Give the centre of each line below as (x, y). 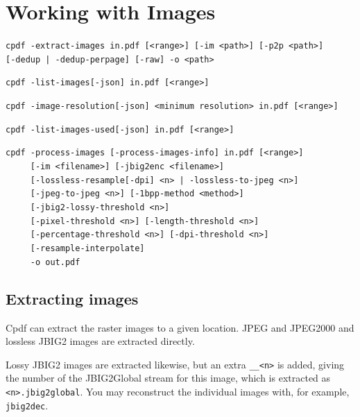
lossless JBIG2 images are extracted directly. (100, 341)
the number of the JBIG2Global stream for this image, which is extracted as (168, 378)
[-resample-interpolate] (87, 248)
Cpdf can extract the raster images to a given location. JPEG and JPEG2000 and (180, 327)
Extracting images (72, 298)
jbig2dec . (27, 405)
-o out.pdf (55, 262)
